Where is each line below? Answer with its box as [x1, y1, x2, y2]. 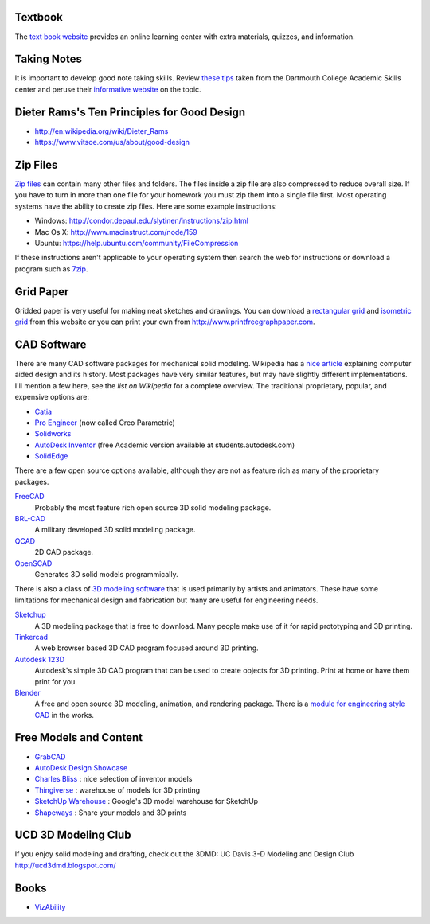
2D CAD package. [34, 548, 94, 557]
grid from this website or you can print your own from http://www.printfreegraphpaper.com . [14, 317, 315, 326]
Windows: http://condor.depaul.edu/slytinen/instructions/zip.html [34, 216, 248, 226]
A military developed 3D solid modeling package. [34, 525, 196, 535]
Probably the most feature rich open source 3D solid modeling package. [34, 502, 272, 513]
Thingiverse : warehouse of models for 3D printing [34, 785, 201, 795]
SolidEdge [34, 451, 68, 461]
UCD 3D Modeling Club [14, 828, 131, 842]
